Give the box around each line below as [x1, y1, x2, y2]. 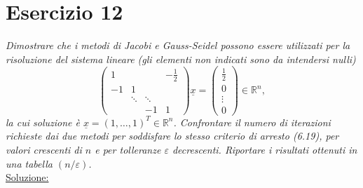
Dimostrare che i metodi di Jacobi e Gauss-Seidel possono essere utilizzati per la [6, 38, 350, 53]
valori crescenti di [6, 142, 82, 157]
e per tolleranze [95, 142, 161, 157]
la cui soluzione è [6, 114, 80, 129]
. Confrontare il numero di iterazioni [173, 114, 331, 129]
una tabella [6, 156, 53, 170]
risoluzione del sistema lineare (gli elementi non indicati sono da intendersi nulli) [6, 51, 356, 66]
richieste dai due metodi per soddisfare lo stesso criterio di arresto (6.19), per [6, 128, 339, 143]
